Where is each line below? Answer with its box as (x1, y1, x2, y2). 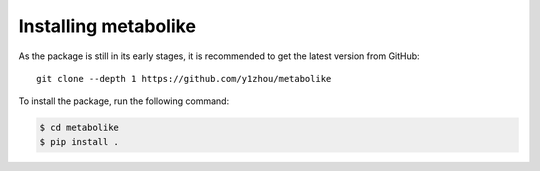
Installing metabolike (18, 15, 197, 37)
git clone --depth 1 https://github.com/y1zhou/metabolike (36, 73, 332, 84)
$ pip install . (39, 136, 120, 147)
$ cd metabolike (39, 122, 120, 134)
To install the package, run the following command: (18, 95, 230, 107)
